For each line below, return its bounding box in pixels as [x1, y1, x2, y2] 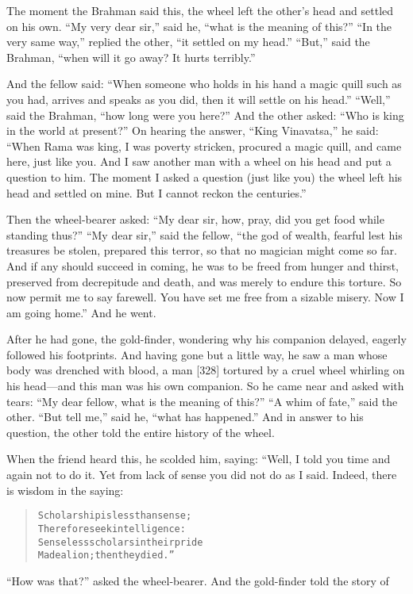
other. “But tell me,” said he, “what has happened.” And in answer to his [6, 408, 364, 425]
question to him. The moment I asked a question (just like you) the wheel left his [6, 168, 403, 185]
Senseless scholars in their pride [37, 536, 203, 548]
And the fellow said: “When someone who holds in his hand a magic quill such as [6, 75, 402, 92]
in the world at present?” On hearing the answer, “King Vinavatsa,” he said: [6, 122, 379, 139]
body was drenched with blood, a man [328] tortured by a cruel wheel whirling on [6, 362, 405, 378]
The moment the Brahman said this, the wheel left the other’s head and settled [6, 2, 394, 18]
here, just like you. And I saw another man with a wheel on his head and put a [6, 153, 392, 170]
